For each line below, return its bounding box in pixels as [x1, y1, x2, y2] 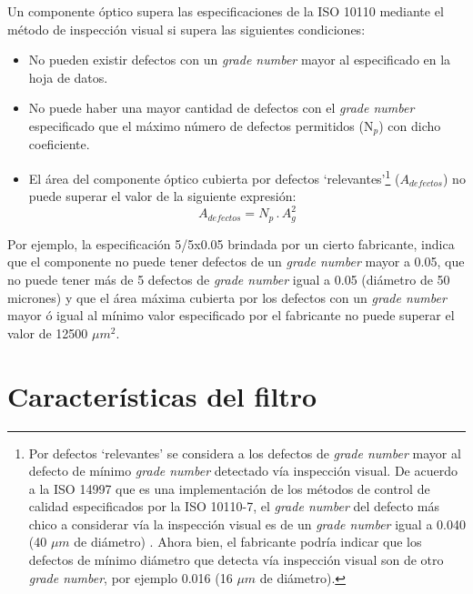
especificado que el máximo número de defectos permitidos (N [28, 116, 374, 135]
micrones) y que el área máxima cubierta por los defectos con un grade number [7, 287, 447, 307]
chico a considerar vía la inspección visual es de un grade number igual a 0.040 [28, 514, 466, 533]
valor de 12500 [7, 323, 88, 342]
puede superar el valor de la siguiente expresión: [28, 186, 297, 206]
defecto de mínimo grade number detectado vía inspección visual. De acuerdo [28, 461, 458, 480]
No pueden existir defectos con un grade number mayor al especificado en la [28, 50, 451, 69]
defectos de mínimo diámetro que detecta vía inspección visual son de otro [28, 550, 444, 569]
